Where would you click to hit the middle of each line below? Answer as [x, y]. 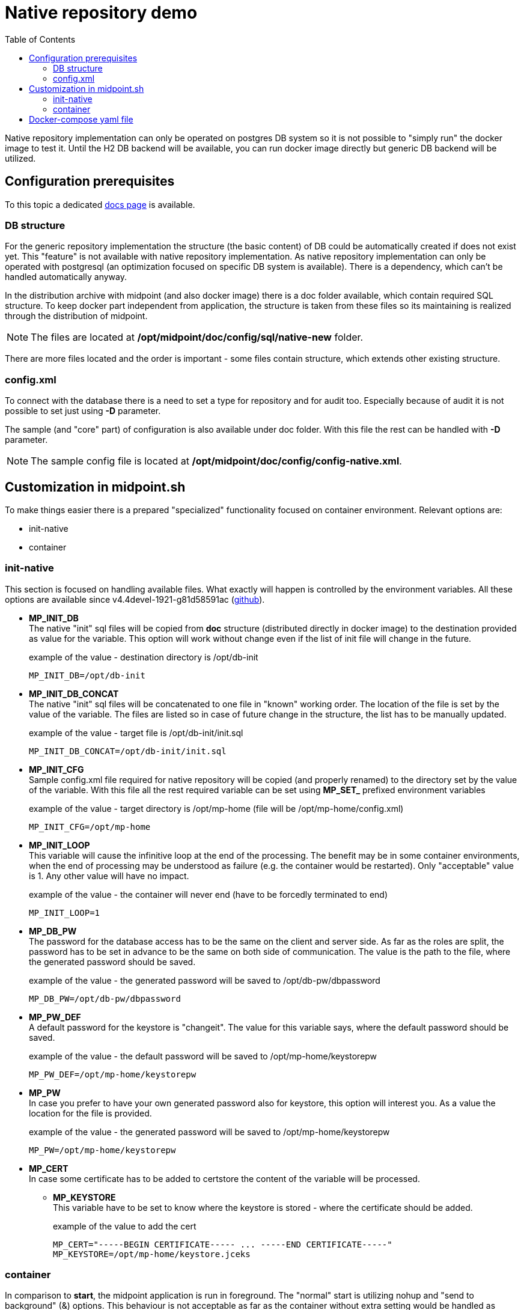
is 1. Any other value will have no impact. [109, 876]
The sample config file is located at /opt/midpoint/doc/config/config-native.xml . [216, 461]
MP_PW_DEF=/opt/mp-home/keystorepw [113, 1074]
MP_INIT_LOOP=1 [65, 912]
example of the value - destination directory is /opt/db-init [144, 657]
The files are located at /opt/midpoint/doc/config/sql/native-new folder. [197, 337]
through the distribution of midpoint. [76, 316]
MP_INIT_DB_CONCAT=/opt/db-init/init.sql [128, 751]
